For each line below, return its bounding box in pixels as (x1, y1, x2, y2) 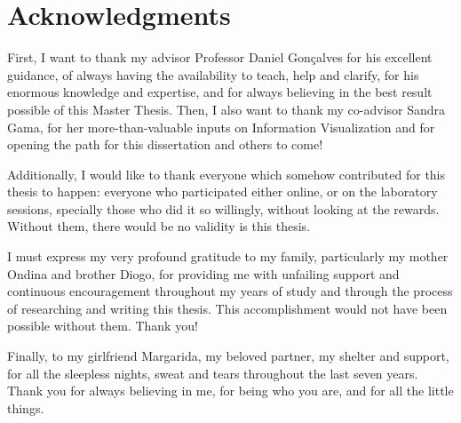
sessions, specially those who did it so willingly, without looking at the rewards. (7, 199, 440, 218)
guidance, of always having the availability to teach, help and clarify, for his (7, 65, 419, 84)
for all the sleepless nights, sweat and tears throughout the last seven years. (7, 363, 418, 382)
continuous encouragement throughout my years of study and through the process (7, 282, 453, 300)
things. (7, 398, 44, 417)
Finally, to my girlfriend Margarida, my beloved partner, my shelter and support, (7, 347, 449, 365)
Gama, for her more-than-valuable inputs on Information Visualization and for (7, 117, 435, 136)
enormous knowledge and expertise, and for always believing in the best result (7, 83, 433, 101)
